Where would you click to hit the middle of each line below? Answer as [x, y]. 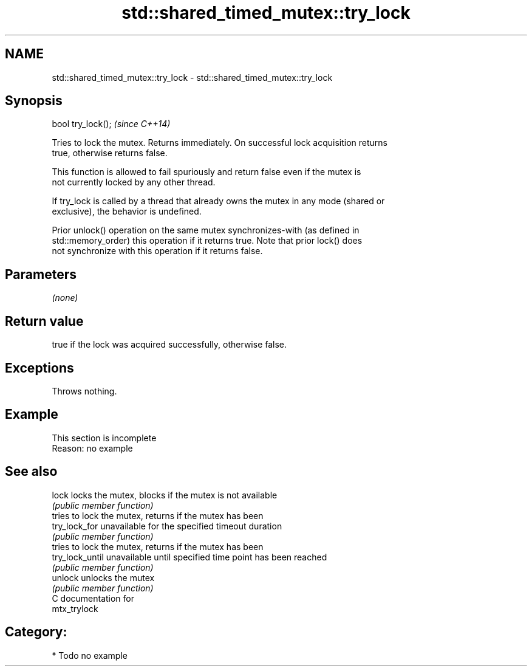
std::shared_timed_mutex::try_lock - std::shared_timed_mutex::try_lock [192, 77]
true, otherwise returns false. [110, 153]
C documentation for [93, 598]
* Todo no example [90, 655]
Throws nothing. [84, 391]
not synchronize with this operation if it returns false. [157, 251]
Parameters [41, 274]
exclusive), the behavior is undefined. [127, 212]
